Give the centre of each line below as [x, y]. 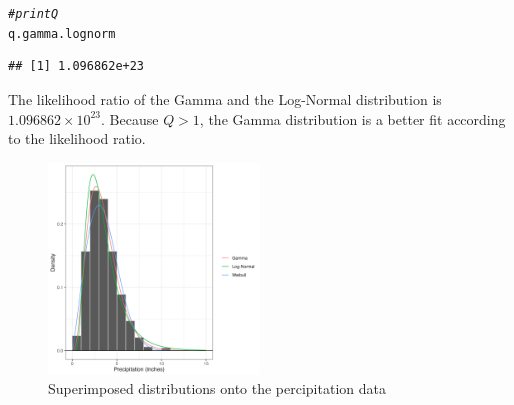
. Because [130, 118]
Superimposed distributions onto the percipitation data [217, 388]
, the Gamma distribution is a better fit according [352, 118]
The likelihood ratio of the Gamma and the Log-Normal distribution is [225, 98]
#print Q [33, 14]
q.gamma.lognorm [62, 33]
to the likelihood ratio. [77, 138]
